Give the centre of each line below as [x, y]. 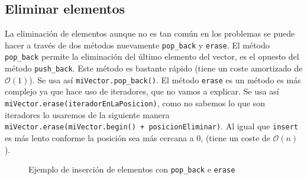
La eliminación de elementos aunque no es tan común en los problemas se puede [150, 33]
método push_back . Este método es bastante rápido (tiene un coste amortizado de [154, 68]
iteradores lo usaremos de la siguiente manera [87, 114]
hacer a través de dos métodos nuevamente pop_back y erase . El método [137, 45]
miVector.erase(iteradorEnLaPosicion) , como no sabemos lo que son [135, 103]
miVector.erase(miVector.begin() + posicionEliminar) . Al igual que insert [151, 126]
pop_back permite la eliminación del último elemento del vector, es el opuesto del [152, 56]
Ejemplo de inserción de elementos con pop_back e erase [132, 169]
